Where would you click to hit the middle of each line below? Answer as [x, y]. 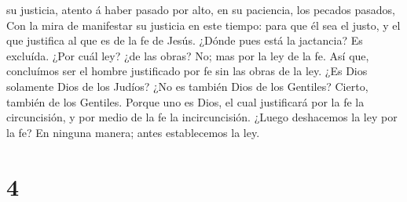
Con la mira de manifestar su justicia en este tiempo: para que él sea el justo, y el [203, 25]
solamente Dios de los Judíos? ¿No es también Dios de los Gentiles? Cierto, [187, 86]
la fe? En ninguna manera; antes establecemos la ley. [133, 132]
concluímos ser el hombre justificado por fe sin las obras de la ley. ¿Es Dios [187, 71]
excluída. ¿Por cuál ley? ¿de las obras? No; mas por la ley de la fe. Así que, [188, 55]
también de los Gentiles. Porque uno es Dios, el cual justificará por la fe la [185, 101]
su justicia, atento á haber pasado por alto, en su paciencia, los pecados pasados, [201, 9]
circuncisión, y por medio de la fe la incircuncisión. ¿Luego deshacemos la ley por [202, 117]
